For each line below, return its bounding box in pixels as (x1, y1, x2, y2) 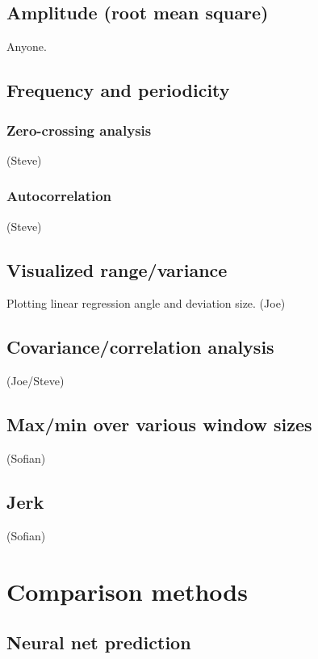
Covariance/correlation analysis (6, 334, 274, 359)
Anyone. (6, 38, 47, 55)
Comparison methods (6, 574, 248, 607)
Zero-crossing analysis (6, 120, 152, 140)
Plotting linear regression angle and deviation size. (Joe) (6, 295, 286, 312)
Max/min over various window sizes (6, 412, 312, 437)
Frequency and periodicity (6, 78, 230, 103)
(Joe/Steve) (6, 372, 65, 389)
